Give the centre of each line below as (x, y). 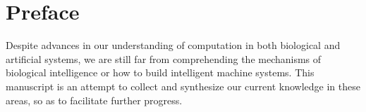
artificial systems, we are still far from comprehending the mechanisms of (164, 58)
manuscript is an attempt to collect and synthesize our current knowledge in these (183, 86)
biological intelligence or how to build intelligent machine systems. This (160, 72)
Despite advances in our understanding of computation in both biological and (173, 45)
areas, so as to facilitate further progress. (94, 100)
